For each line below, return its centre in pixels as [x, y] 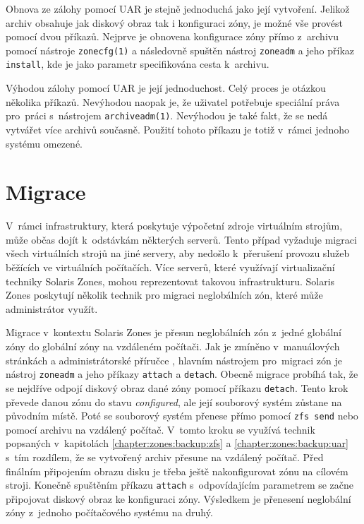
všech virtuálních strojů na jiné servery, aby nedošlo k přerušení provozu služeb [178, 253]
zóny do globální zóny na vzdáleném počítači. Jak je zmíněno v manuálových [173, 346]
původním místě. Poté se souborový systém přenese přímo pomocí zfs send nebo [182, 416]
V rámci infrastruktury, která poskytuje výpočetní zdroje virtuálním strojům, [174, 226]
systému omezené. [44, 143]
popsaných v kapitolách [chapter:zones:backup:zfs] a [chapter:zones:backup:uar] [177, 443]
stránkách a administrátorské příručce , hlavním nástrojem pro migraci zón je [174, 360]
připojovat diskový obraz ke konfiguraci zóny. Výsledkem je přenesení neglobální [178, 498]
